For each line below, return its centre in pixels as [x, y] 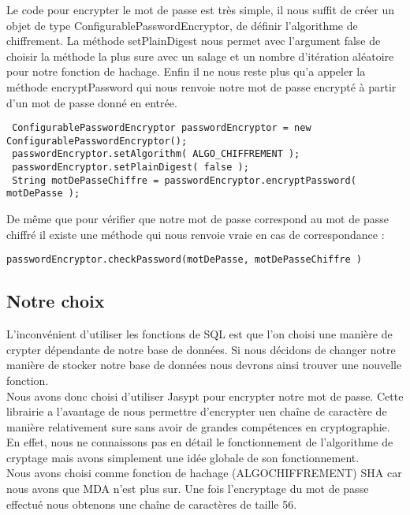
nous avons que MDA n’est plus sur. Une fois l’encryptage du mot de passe [188, 489]
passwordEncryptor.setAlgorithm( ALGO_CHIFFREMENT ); [156, 154]
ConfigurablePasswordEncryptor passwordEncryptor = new [162, 128]
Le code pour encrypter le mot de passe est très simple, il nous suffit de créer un [201, 9]
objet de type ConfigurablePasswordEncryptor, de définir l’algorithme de [182, 25]
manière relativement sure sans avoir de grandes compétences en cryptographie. [198, 426]
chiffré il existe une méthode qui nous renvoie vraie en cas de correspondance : [196, 234]
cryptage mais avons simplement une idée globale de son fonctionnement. [183, 457]
